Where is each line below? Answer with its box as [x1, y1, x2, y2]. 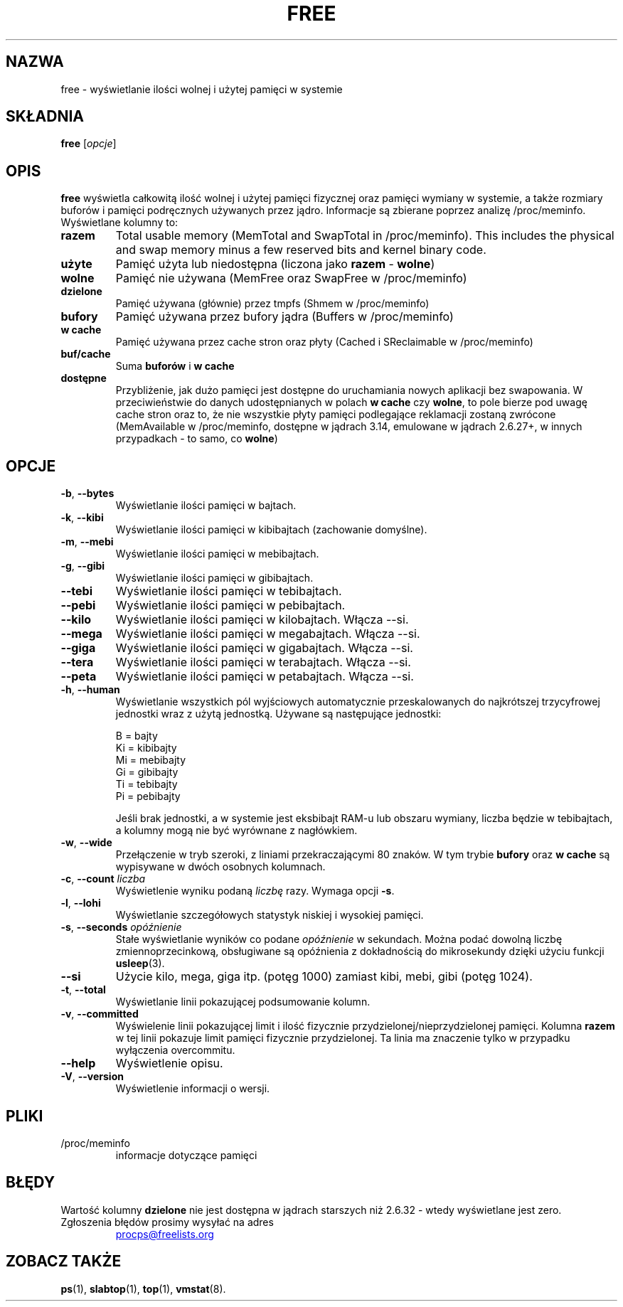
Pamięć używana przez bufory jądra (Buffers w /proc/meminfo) [115, 309, 454, 324]
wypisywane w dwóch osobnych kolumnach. [115, 860, 326, 873]
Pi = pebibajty [115, 790, 181, 803]
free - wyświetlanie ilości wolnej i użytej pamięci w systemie [60, 82, 343, 95]
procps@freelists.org [115, 1227, 214, 1240]
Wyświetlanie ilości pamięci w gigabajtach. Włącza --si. [115, 641, 413, 656]
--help [60, 1056, 96, 1071]
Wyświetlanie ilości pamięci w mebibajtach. [115, 548, 319, 560]
